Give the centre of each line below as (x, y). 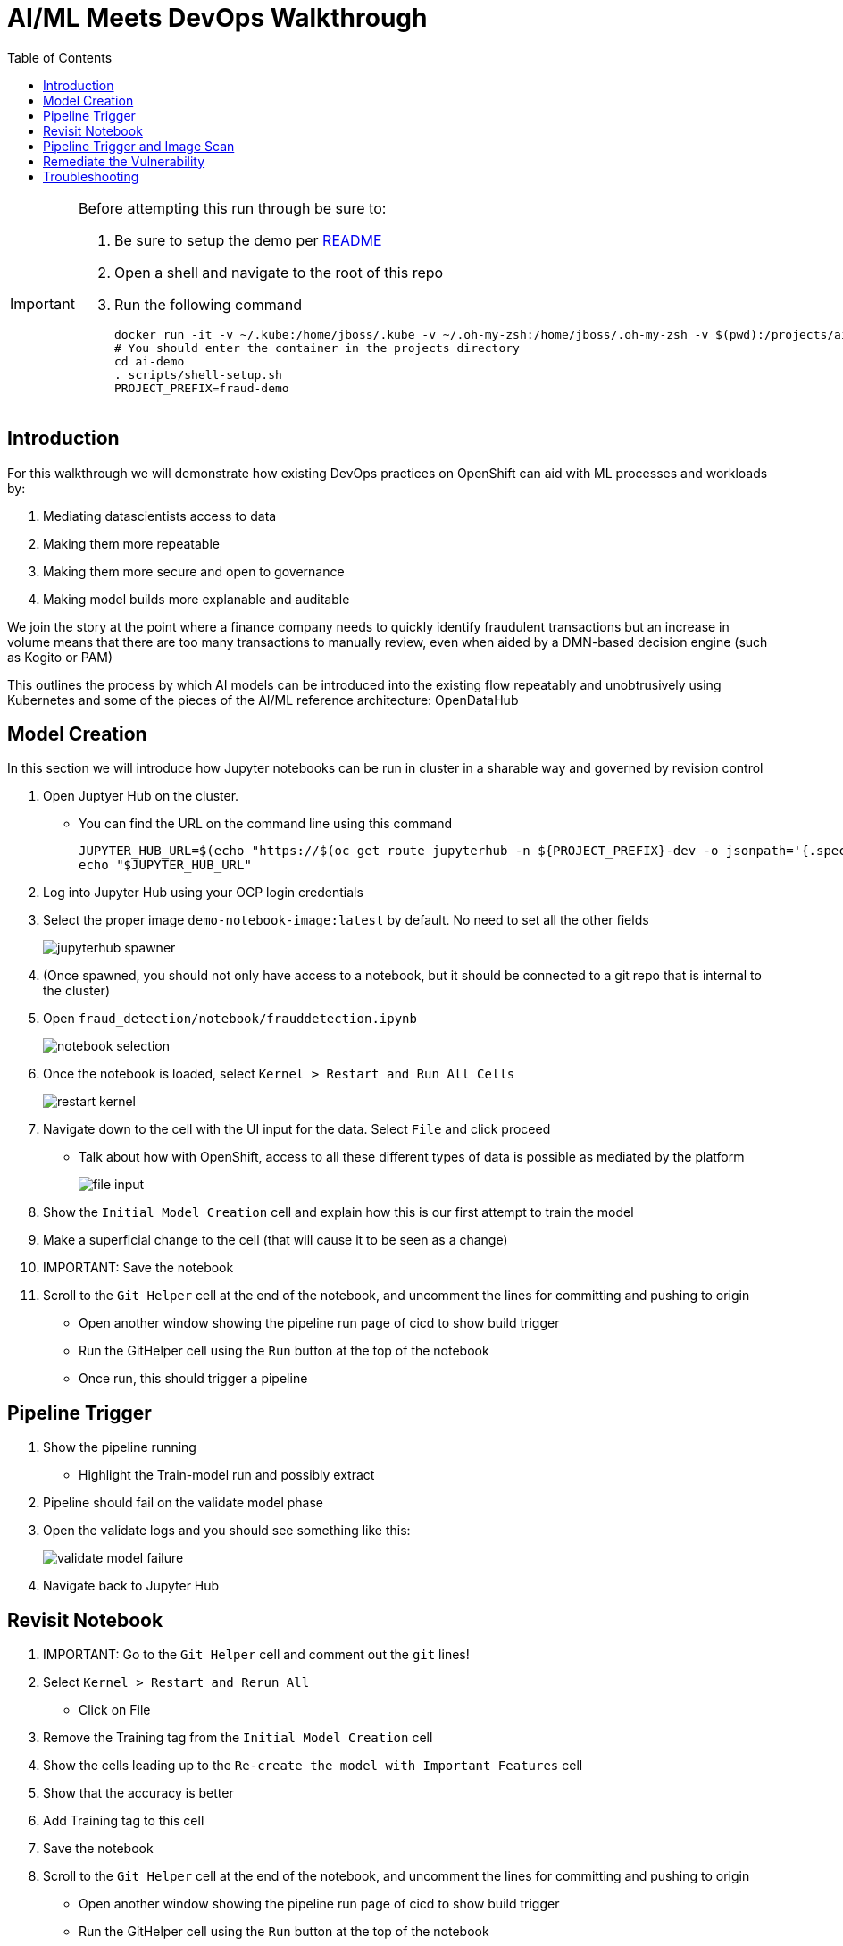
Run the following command (208, 304)
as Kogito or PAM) (60, 657)
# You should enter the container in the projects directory (317, 348)
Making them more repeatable (131, 543)
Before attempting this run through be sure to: (232, 208)
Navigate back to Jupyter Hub (131, 1586)
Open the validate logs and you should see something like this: (227, 1531)
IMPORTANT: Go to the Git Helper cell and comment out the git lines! (256, 1655)
